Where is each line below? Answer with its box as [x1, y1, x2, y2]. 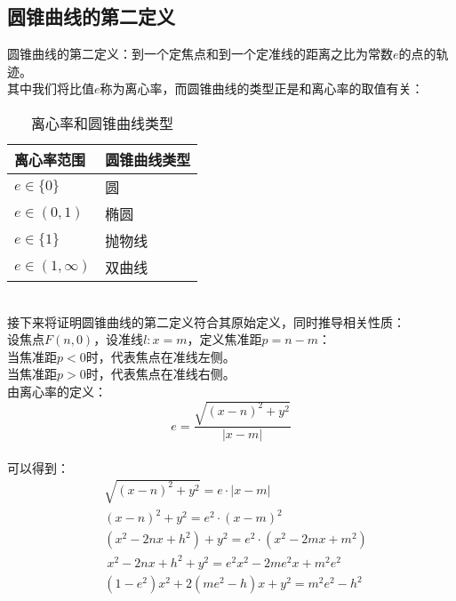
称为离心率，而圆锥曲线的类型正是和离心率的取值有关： [100, 79, 424, 98]
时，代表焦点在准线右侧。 [85, 365, 236, 383]
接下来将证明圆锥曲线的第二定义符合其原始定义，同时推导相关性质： [7, 312, 405, 331]
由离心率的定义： [7, 381, 107, 400]
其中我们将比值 [7, 79, 94, 98]
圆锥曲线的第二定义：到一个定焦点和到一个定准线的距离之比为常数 [7, 44, 393, 63]
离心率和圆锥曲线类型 [31, 112, 174, 133]
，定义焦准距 [187, 330, 262, 349]
